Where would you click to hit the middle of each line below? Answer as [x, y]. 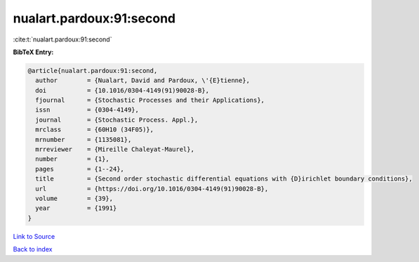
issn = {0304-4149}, [87, 110]
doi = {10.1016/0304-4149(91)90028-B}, [122, 90]
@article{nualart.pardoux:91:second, [93, 71]
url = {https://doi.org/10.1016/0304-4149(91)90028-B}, [152, 189]
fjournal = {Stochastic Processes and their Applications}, [150, 100]
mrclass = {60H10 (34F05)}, [95, 130]
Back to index [33, 249]
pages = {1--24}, [80, 169]
